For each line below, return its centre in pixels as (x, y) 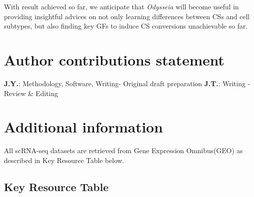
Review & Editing (31, 93)
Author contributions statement (114, 59)
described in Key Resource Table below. (64, 160)
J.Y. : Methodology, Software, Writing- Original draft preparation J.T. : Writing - (127, 83)
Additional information (83, 127)
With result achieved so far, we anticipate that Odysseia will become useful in (122, 6)
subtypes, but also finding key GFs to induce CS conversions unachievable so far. (126, 26)
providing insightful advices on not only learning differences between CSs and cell (127, 16)
